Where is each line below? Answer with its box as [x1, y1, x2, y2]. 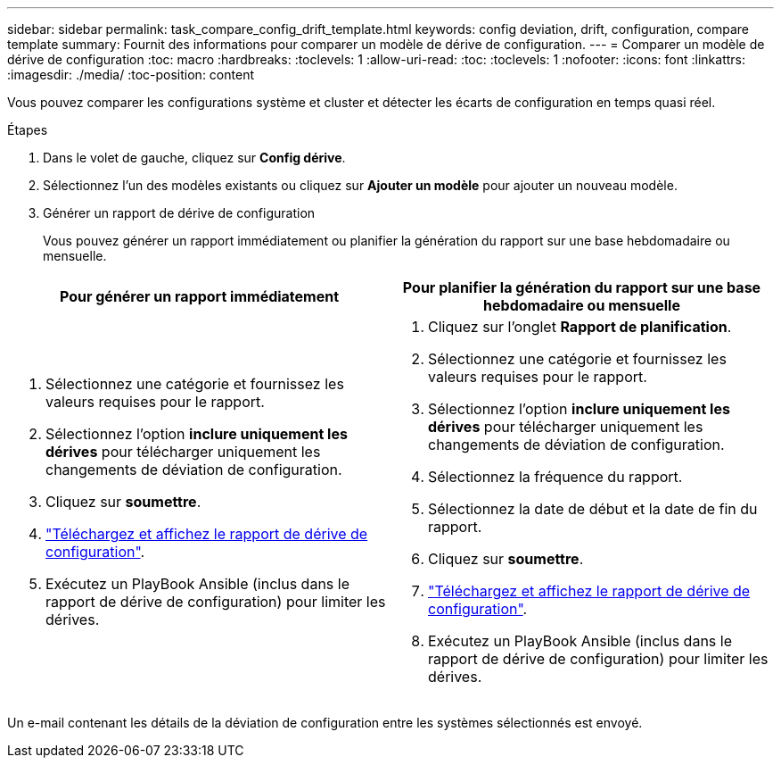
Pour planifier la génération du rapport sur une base [402, 279, 761, 296]
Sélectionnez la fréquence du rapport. [428, 468, 683, 486]
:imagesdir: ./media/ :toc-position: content [7, 67, 254, 82]
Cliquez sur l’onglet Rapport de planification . [428, 318, 732, 336]
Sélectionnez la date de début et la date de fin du [428, 500, 758, 518]
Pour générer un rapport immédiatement [59, 287, 340, 305]
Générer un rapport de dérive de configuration [43, 205, 316, 220]
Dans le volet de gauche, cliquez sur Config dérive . [43, 150, 346, 165]
